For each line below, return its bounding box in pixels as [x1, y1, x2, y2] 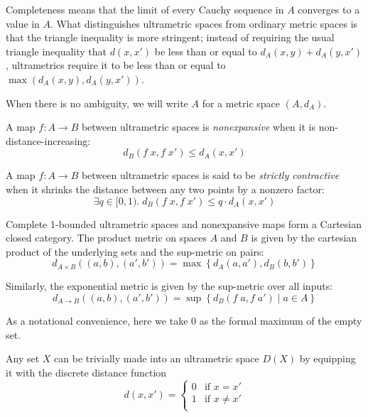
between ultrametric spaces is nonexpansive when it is [81, 119, 315, 134]
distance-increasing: [6, 133, 91, 148]
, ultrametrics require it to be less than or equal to [6, 58, 226, 72]
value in [6, 16, 40, 31]
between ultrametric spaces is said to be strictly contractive [81, 168, 340, 183]
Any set [6, 351, 40, 366]
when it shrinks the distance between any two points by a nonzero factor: [6, 181, 325, 196]
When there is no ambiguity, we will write [6, 95, 188, 110]
